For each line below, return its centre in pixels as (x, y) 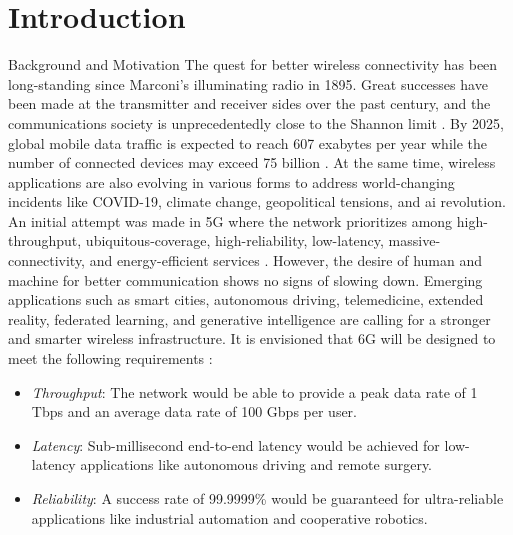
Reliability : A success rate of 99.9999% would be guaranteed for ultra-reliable (267, 498)
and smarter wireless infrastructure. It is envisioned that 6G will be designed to (252, 338)
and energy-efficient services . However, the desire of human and (286, 260)
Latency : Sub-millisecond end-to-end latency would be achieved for (235, 444)
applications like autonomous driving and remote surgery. (256, 464)
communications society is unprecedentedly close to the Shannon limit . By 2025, (256, 122)
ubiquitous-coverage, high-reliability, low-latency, (234, 240)
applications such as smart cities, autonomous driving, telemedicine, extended (246, 299)
